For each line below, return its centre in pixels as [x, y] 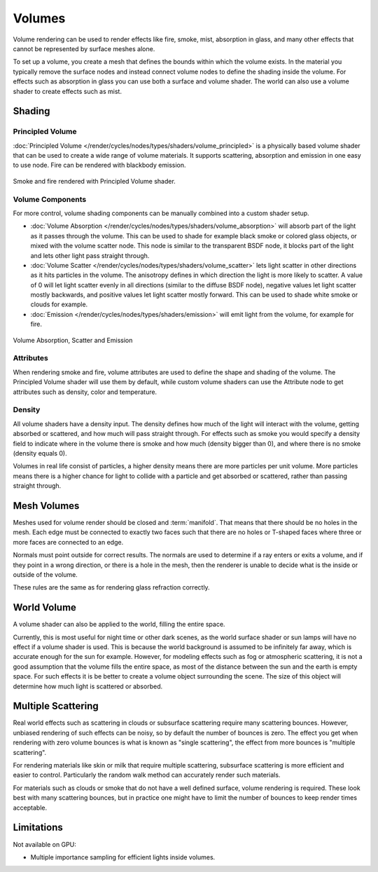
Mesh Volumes [46, 506]
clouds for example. [59, 304]
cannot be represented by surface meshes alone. [84, 48]
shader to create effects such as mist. [68, 91]
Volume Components [50, 199]
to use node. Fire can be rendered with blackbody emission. [99, 165]
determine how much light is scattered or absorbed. [88, 686]
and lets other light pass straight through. [90, 255]
